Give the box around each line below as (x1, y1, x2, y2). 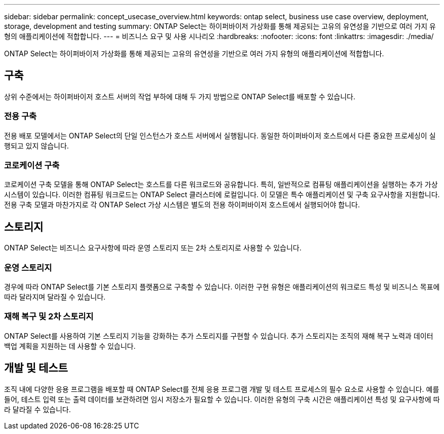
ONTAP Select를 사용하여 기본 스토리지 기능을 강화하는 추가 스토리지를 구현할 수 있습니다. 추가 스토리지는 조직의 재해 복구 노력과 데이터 (4, 331, 433, 340)
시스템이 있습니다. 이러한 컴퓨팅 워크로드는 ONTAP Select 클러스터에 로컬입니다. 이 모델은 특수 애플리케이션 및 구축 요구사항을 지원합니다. (4, 190, 440, 199)
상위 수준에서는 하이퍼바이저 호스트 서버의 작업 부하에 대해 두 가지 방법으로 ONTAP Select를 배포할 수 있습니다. (4, 92, 356, 101)
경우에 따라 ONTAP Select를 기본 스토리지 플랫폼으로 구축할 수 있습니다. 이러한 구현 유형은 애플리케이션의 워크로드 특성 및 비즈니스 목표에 (4, 282, 440, 291)
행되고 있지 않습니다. (4, 141, 69, 150)
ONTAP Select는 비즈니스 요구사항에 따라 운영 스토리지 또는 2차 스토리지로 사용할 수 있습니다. (4, 243, 302, 252)
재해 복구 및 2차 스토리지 (4, 311, 94, 322)
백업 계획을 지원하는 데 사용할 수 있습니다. (4, 341, 136, 350)
